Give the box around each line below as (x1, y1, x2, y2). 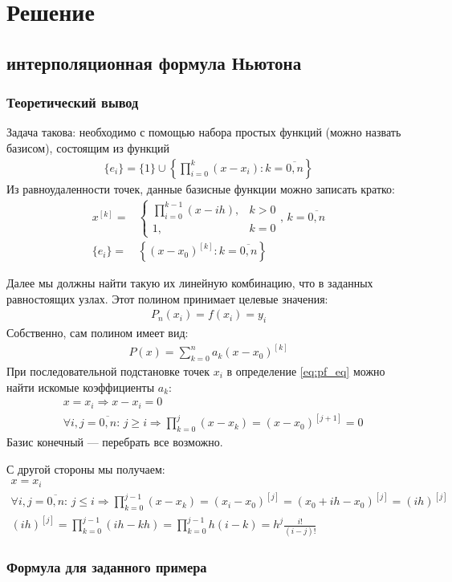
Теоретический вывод (6, 92, 139, 112)
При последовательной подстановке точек (6, 363, 210, 379)
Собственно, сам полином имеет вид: (6, 324, 189, 341)
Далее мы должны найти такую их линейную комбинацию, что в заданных (6, 275, 373, 291)
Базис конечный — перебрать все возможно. (6, 433, 223, 450)
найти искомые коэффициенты (6, 378, 155, 395)
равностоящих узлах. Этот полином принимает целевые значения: (6, 290, 328, 307)
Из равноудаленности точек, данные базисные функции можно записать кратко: (6, 180, 396, 197)
